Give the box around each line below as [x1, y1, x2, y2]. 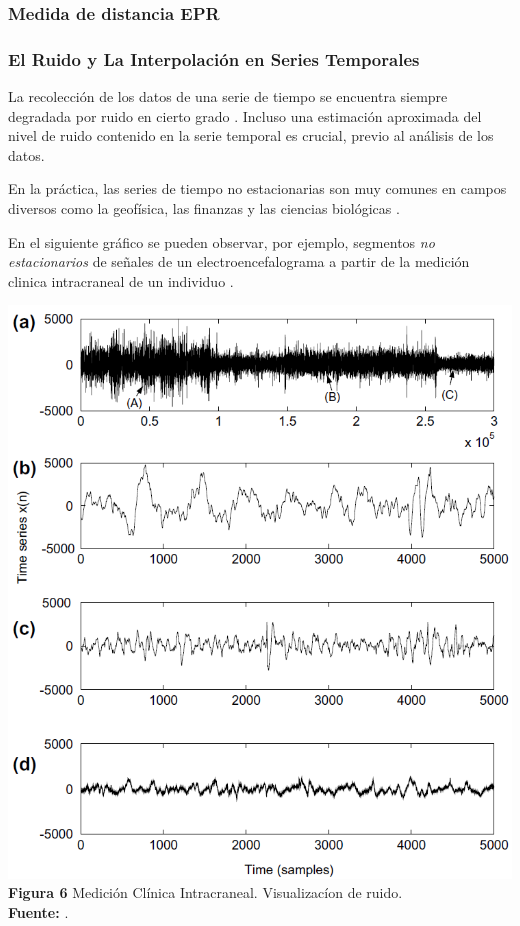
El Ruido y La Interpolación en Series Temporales [8, 46, 420, 71]
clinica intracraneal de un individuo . [8, 270, 234, 291]
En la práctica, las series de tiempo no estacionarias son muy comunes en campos [8, 178, 507, 199]
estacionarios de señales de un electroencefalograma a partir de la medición [8, 251, 470, 272]
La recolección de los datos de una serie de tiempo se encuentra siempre [8, 86, 448, 107]
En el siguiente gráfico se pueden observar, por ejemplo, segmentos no [8, 231, 435, 252]
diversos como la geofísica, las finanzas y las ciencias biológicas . [8, 198, 400, 219]
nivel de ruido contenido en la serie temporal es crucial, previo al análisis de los [8, 125, 494, 146]
